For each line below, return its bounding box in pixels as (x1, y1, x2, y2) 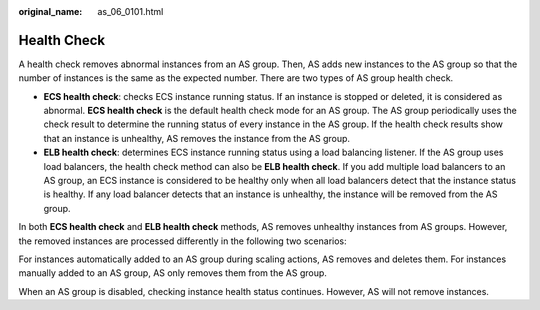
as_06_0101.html (97, 6, 164, 17)
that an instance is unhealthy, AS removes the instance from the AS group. (43, 132, 350, 144)
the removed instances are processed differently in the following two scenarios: (18, 235, 347, 247)
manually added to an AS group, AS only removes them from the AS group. (18, 267, 327, 279)
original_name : (18, 6, 83, 17)
